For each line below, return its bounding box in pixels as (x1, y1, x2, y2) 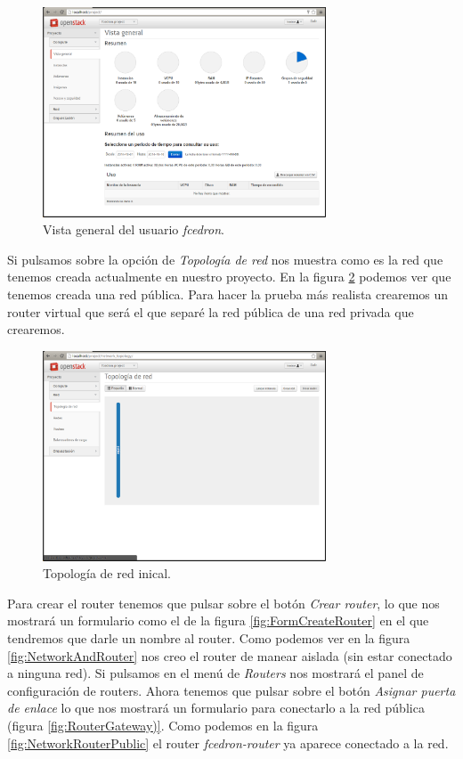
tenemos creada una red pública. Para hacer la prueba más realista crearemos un (7, 285, 449, 304)
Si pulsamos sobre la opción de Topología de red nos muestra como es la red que (7, 249, 443, 268)
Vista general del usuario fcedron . (43, 220, 224, 239)
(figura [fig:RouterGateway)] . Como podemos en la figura (7, 715, 319, 734)
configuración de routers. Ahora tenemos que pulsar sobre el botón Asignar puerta (7, 681, 456, 699)
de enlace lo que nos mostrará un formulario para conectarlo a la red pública (7, 698, 425, 717)
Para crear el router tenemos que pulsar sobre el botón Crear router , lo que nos (7, 593, 440, 612)
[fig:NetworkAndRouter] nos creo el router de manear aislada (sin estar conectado (7, 646, 452, 665)
